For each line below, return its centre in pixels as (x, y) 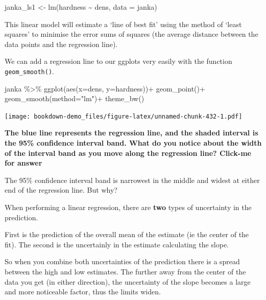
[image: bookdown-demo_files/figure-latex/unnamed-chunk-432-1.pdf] (124, 116)
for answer (23, 163)
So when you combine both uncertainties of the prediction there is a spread (122, 261)
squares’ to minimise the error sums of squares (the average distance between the (131, 34)
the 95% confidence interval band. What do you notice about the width (133, 143)
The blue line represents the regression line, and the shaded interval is (131, 133)
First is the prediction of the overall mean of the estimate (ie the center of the (127, 234)
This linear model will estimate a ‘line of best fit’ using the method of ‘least (123, 24)
